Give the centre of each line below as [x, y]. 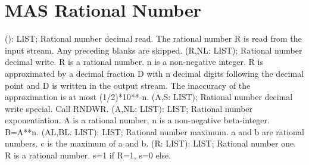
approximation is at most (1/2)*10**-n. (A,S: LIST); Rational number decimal [149, 97]
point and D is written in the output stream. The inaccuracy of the [128, 85]
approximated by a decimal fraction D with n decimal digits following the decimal [154, 73]
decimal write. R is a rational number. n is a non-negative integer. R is [134, 62]
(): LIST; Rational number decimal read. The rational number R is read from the [153, 38]
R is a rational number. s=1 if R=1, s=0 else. [88, 155]
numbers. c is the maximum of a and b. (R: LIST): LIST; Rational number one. [151, 143]
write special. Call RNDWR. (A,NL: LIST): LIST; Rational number [129, 108]
